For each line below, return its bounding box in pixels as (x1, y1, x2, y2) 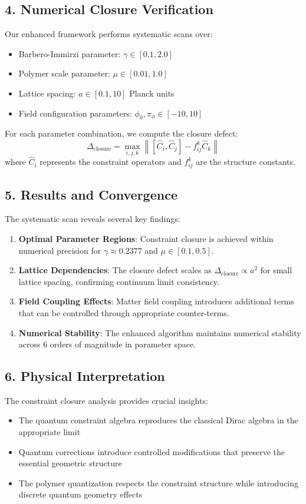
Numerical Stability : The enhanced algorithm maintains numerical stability (18, 326, 301, 339)
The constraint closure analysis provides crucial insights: (5, 394, 208, 406)
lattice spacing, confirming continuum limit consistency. (18, 275, 219, 287)
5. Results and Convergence (5, 185, 177, 203)
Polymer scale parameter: (18, 67, 110, 79)
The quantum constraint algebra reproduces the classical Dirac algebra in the (18, 414, 298, 426)
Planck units (129, 87, 175, 99)
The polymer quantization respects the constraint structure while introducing (18, 476, 299, 489)
